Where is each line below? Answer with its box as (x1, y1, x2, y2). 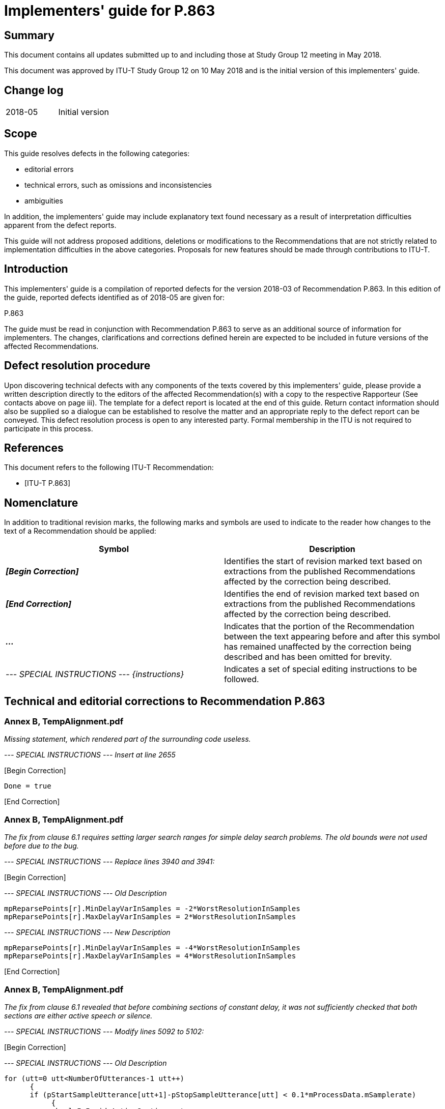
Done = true (4, 782, 51, 791)
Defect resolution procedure (4, 359, 151, 372)
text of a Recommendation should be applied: (4, 527, 156, 536)
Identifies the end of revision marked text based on (224, 589, 420, 599)
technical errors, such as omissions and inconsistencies (24, 180, 212, 189)
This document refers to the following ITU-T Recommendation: (4, 463, 214, 472)
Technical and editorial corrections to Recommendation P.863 (4, 694, 325, 708)
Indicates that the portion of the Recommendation (224, 621, 414, 632)
